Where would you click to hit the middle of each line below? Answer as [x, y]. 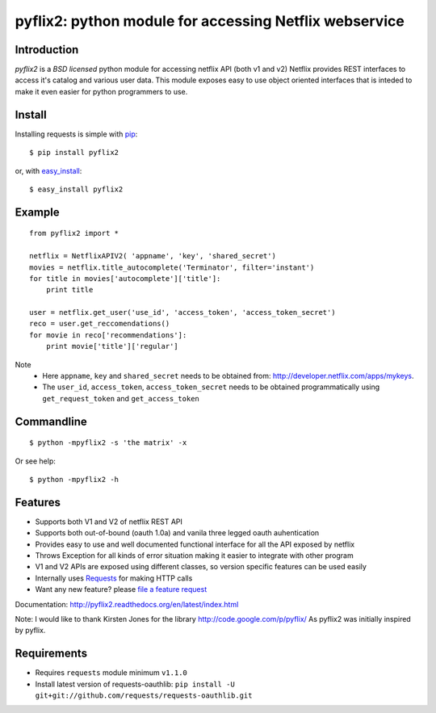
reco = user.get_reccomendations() [100, 324]
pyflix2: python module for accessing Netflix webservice [210, 21]
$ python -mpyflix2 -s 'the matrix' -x [108, 443]
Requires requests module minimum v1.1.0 [111, 673]
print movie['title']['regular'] [112, 346]
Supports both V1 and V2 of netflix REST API [109, 522]
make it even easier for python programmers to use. [101, 91]
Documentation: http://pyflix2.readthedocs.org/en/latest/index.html [127, 604]
